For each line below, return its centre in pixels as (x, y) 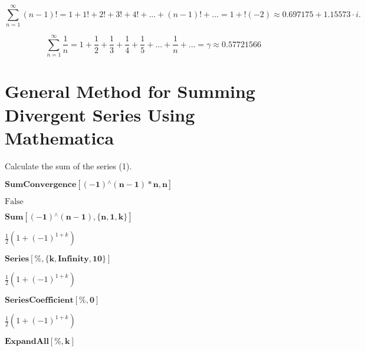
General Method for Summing (130, 91)
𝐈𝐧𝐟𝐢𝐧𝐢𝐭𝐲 (73, 259)
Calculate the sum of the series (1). (68, 165)
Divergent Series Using (100, 114)
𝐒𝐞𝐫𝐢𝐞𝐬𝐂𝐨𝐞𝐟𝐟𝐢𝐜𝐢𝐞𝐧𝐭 (39, 301)
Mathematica (60, 137)
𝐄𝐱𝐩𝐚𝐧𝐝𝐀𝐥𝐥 (27, 342)
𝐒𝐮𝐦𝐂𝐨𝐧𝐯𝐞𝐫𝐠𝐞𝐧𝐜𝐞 (41, 185)
